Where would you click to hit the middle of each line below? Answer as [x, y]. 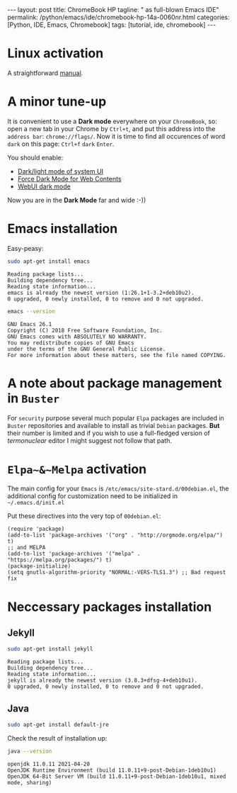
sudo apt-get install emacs [49, 261]
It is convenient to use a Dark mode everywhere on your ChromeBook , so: [112, 121]
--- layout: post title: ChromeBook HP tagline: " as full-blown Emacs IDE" [113, 10]
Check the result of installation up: [57, 738]
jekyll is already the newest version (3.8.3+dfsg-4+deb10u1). [103, 681]
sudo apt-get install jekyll [50, 649]
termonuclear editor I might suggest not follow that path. [89, 440]
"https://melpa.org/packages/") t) [60, 560]
